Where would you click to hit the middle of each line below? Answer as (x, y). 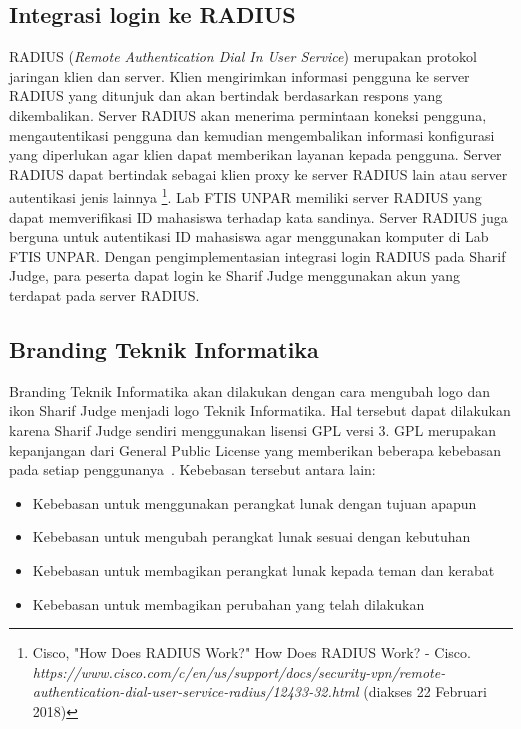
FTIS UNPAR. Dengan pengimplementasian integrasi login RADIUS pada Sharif (257, 255)
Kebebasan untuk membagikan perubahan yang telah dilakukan (228, 603)
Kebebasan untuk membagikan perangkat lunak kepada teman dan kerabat (263, 569)
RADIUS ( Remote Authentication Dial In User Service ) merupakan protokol (243, 56)
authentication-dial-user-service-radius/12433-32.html (195, 691)
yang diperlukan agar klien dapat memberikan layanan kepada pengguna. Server (255, 154)
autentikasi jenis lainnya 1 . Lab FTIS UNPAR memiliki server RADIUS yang (245, 196)
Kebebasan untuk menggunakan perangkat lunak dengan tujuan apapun (254, 502)
